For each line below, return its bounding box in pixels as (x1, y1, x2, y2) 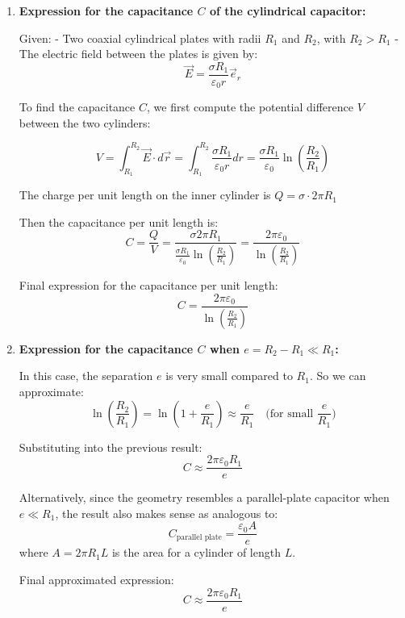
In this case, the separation (19, 367, 153, 384)
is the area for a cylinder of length (111, 544, 281, 561)
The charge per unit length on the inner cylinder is (19, 186, 271, 203)
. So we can (309, 367, 366, 384)
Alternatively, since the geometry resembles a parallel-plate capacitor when (19, 489, 390, 506)
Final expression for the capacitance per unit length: (19, 277, 278, 294)
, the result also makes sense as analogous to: (55, 504, 278, 521)
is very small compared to (165, 367, 293, 384)
